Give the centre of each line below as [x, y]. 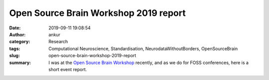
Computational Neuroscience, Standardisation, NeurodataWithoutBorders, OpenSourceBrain [143, 48]
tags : [15, 48]
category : [20, 42]
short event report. [68, 69]
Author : [17, 34]
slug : [14, 56]
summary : [20, 63]
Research [58, 42]
